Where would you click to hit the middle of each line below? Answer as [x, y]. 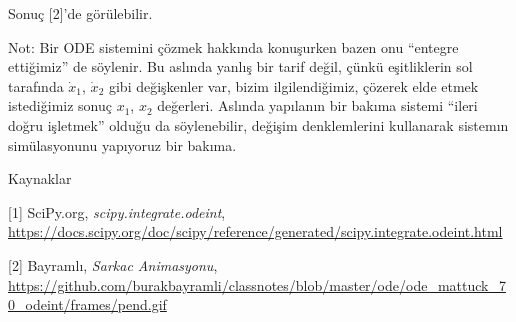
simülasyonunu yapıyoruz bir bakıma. [122, 144]
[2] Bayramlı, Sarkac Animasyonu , [113, 264]
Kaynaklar [40, 178]
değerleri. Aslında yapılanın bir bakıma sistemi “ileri [317, 105]
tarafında [36, 85]
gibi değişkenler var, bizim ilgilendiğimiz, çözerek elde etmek [293, 85]
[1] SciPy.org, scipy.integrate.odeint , [117, 211]
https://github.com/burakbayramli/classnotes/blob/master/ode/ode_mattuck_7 [257, 284]
